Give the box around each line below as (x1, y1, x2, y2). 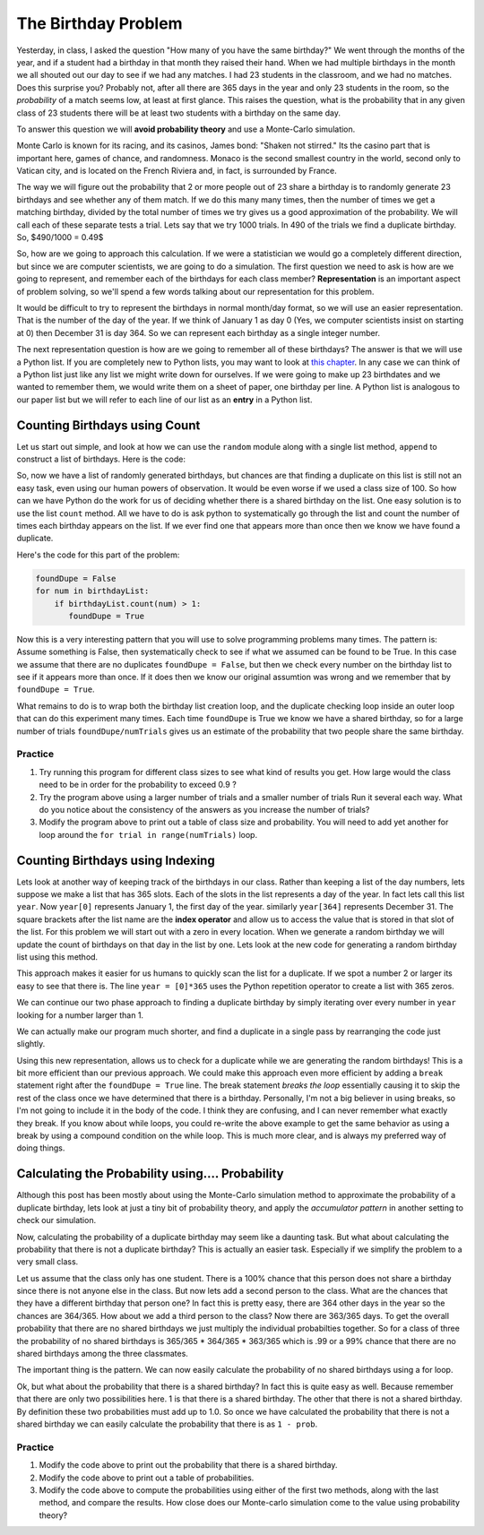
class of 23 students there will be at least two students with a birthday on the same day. (16, 108, 341, 118)
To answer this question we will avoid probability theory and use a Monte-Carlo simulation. (16, 124, 356, 134)
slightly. (16, 1039, 46, 1049)
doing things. (16, 1143, 65, 1153)
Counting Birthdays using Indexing (16, 852, 215, 868)
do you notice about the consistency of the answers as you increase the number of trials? (39, 804, 370, 815)
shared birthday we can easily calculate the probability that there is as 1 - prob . (16, 1419, 318, 1429)
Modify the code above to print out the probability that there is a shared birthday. (39, 1460, 338, 1470)
